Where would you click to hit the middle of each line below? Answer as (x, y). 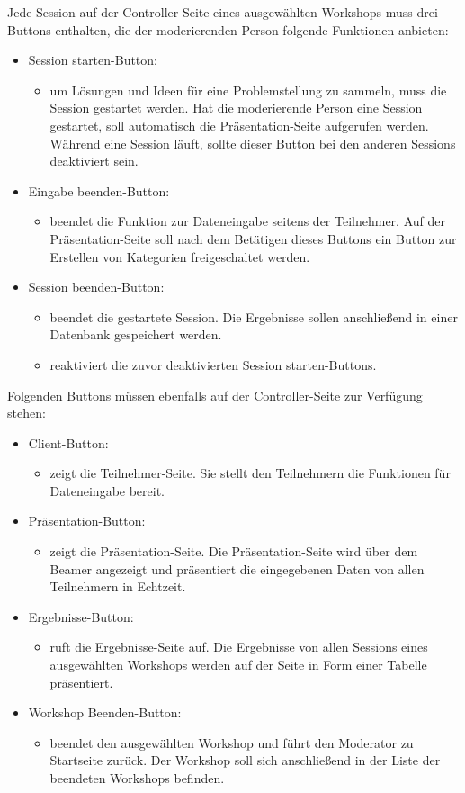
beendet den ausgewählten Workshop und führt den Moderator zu (232, 742)
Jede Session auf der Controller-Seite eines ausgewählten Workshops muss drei (223, 12)
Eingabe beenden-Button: (99, 190)
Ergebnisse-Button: (81, 616)
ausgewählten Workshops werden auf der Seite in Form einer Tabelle (238, 665)
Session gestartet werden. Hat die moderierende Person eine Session (236, 108)
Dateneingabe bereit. (107, 490)
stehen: (27, 413)
